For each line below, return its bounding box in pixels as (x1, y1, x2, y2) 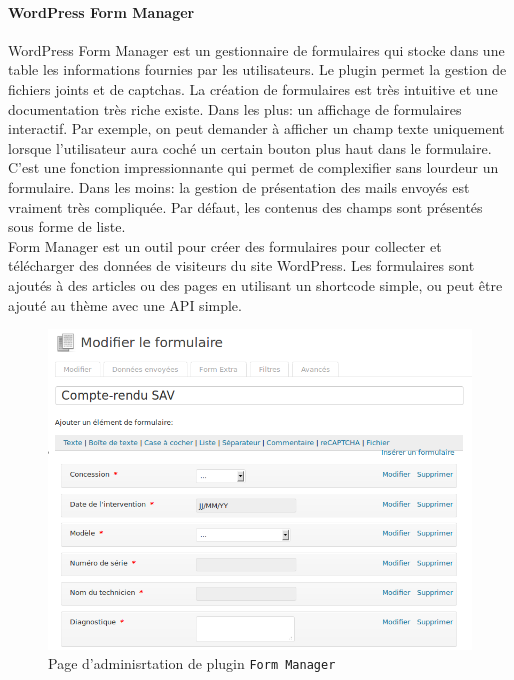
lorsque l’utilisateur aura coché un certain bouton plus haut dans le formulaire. (8, 137, 492, 158)
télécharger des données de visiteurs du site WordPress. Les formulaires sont (8, 255, 475, 276)
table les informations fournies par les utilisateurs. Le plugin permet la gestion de (8, 59, 507, 80)
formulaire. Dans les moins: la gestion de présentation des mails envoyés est (8, 176, 470, 197)
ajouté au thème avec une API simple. (8, 294, 242, 315)
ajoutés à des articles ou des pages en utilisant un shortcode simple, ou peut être (8, 274, 503, 295)
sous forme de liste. (8, 216, 126, 237)
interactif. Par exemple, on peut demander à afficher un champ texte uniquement (8, 118, 505, 139)
